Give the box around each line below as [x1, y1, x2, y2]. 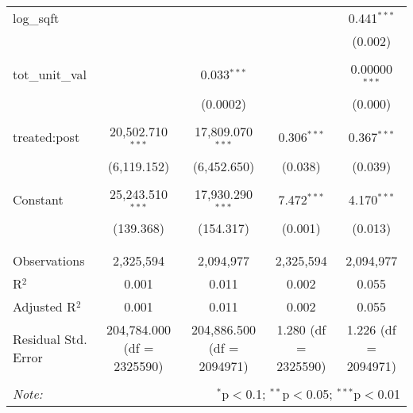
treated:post [13, 128, 80, 147]
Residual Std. [13, 329, 87, 348]
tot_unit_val [13, 65, 87, 84]
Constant [13, 189, 64, 208]
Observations [13, 251, 85, 270]
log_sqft [13, 9, 60, 27]
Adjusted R [13, 297, 76, 316]
